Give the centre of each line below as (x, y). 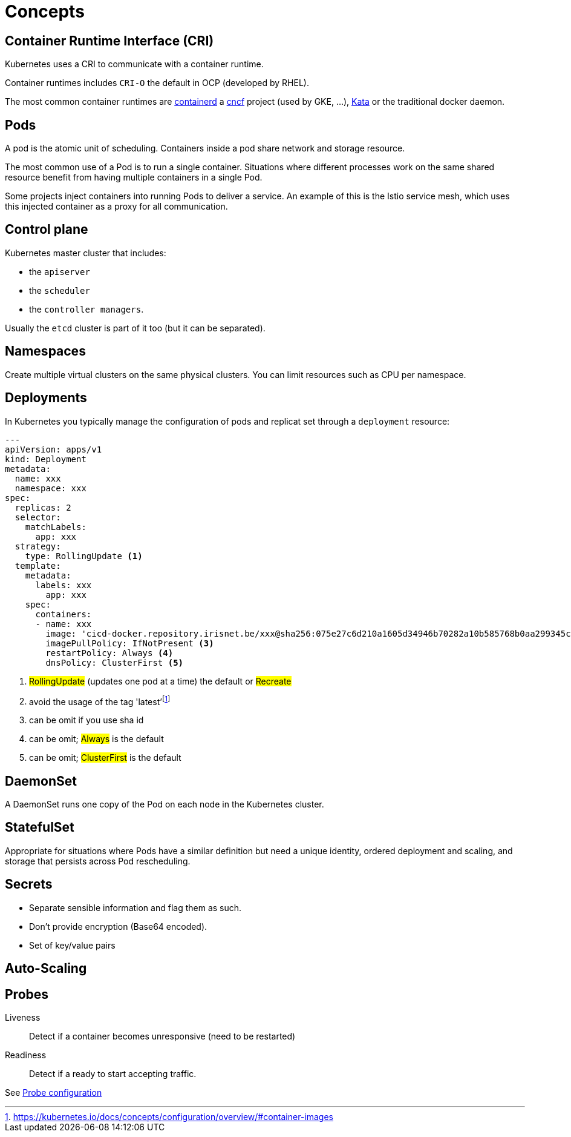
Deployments (46, 398)
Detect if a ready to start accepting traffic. (113, 1074)
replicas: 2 (43, 507)
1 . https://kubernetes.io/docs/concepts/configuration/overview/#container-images (169, 1117)
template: (38, 565)
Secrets (29, 884)
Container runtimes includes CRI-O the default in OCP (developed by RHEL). (157, 83)
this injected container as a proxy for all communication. (116, 207)
